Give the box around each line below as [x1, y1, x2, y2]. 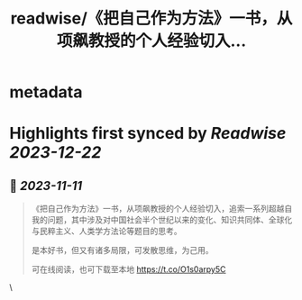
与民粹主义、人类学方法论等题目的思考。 [31, 226, 182, 237]
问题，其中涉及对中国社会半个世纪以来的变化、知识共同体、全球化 [47, 214, 293, 225]
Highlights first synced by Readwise [9, 123, 287, 144]
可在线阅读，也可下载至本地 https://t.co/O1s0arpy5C [31, 264, 226, 275]
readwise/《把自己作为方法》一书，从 [10, 8, 293, 29]
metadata [9, 82, 83, 103]
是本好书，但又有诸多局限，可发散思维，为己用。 [31, 245, 214, 256]
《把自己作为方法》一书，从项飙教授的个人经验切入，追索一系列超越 [31, 204, 285, 214]
